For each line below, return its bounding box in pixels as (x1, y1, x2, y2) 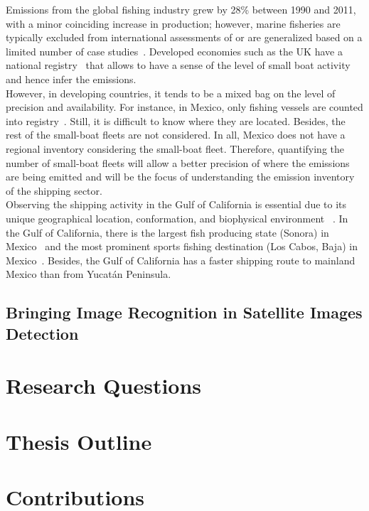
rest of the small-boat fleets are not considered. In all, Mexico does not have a (6, 127, 346, 142)
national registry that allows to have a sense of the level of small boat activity (6, 58, 351, 72)
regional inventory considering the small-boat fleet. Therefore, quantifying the (6, 141, 344, 156)
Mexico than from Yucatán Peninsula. (6, 267, 171, 281)
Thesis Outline (6, 426, 152, 456)
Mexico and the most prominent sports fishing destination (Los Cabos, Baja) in (6, 239, 358, 254)
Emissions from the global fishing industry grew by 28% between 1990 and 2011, (6, 2, 356, 16)
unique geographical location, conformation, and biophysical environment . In (6, 210, 348, 225)
